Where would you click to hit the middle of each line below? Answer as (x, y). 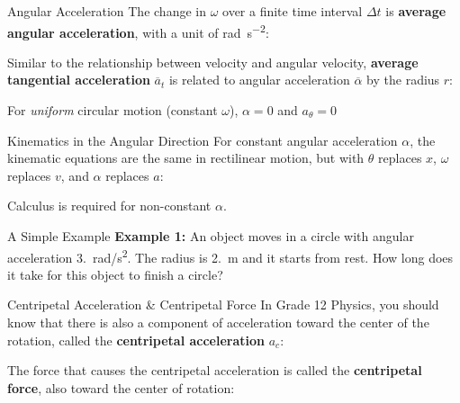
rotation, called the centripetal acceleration (136, 340)
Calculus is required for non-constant (109, 206)
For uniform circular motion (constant (113, 110)
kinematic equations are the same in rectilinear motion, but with (186, 158)
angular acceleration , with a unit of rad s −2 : (138, 31)
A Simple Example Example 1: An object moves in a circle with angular (211, 236)
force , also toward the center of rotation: (121, 387)
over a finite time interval (293, 11)
